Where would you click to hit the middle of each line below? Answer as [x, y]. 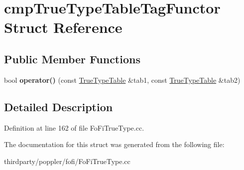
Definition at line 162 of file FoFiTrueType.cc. [74, 127]
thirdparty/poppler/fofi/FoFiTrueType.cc [67, 161]
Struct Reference [63, 27]
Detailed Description [59, 106]
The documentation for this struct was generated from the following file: [114, 144]
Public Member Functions [72, 59]
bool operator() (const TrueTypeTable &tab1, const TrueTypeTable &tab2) [122, 80]
